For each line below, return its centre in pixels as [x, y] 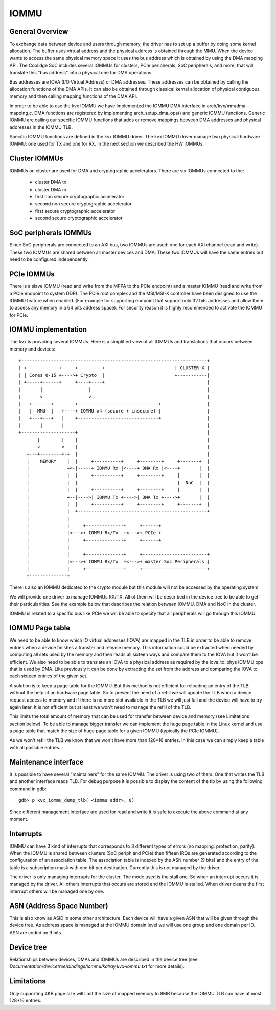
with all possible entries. [35, 747]
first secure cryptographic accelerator [75, 211]
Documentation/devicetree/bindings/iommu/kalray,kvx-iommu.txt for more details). [97, 966]
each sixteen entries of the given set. [49, 676]
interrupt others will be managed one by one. [57, 891]
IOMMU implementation [48, 330]
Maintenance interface [47, 762]
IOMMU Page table [40, 628]
